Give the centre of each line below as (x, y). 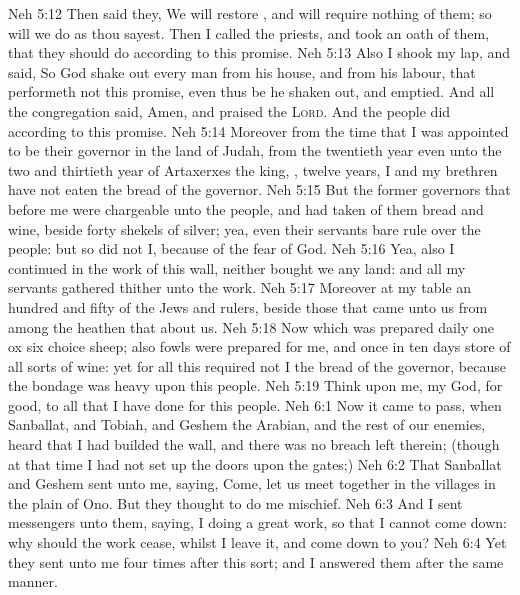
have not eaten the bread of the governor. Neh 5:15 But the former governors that (259, 189)
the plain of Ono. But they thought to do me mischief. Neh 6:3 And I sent (235, 502)
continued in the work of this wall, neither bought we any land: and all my (237, 267)
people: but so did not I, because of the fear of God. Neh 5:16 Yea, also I (231, 248)
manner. (33, 581)
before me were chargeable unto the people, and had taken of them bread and (246, 208)
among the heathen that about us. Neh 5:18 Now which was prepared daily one (251, 326)
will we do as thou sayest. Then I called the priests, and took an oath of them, (249, 32)
